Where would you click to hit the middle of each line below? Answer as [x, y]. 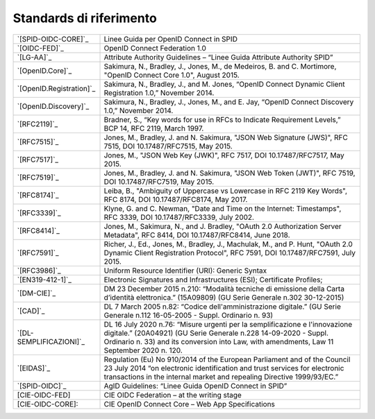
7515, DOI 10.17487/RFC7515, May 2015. [168, 146]
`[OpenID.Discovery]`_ [53, 106]
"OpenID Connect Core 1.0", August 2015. [172, 75]
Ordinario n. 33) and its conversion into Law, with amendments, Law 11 [219, 341]
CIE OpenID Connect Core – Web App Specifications [190, 404]
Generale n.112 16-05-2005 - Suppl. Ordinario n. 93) [189, 315]
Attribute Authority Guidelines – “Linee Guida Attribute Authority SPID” [218, 57]
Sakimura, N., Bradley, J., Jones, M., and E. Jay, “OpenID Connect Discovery [229, 102]
